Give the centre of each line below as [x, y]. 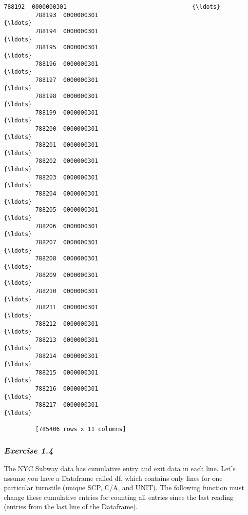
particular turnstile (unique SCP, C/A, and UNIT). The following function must [124, 487]
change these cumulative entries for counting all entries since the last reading [119, 497]
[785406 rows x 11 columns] [81, 429]
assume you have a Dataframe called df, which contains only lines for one [113, 478]
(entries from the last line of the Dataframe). [71, 506]
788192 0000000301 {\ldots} [112, 7]
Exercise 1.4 [29, 450]
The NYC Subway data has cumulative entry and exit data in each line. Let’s [120, 468]
